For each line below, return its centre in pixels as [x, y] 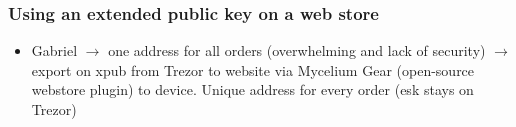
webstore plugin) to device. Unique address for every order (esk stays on [252, 89]
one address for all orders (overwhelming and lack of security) [297, 50]
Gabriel [54, 50]
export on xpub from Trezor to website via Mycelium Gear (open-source [253, 69]
